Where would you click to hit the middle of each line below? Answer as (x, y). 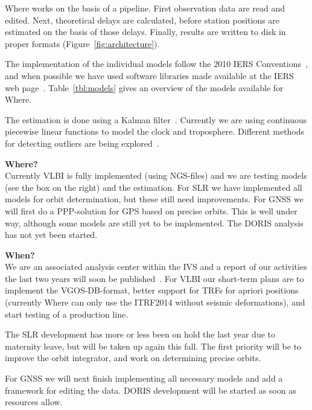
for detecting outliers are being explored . (82, 143)
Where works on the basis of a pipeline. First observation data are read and (145, 8)
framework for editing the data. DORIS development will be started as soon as (151, 390)
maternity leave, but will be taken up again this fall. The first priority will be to (153, 346)
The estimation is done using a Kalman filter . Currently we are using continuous (156, 119)
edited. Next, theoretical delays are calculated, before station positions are (142, 20)
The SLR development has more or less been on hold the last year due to (140, 334)
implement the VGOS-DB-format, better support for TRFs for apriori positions (152, 290)
